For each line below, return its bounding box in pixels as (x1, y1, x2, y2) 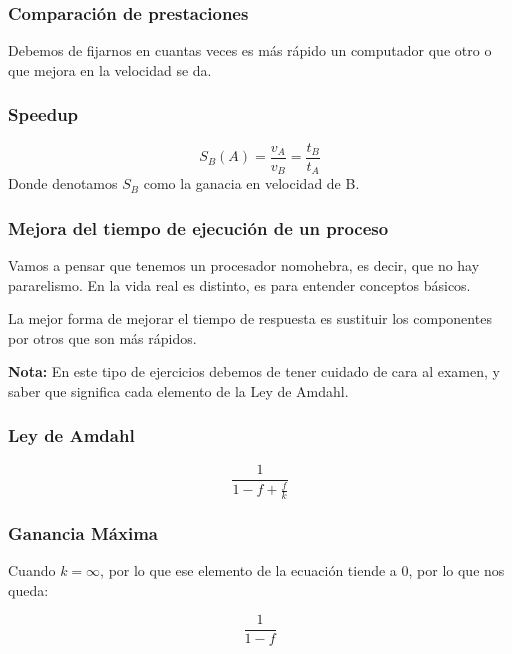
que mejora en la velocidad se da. (8, 59, 212, 80)
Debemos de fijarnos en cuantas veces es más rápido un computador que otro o (8, 40, 492, 61)
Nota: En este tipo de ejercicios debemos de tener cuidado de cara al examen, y (8, 361, 500, 382)
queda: (8, 579, 49, 600)
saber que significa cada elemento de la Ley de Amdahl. (8, 380, 349, 401)
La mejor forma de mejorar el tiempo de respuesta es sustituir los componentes (8, 308, 492, 329)
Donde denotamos (8, 173, 118, 194)
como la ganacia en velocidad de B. (143, 173, 360, 194)
